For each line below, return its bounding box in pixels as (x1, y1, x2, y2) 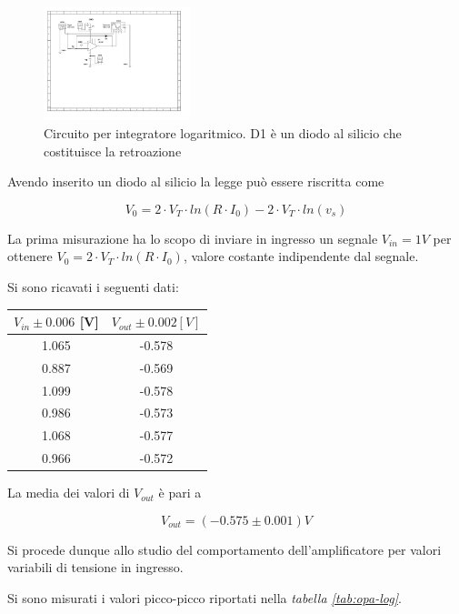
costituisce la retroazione (44, 141, 182, 160)
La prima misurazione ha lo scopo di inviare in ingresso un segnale (7, 228, 378, 247)
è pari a (158, 483, 202, 502)
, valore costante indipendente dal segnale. (183, 247, 419, 266)
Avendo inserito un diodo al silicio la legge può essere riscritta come (7, 172, 384, 191)
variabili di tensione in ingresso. (7, 558, 184, 577)
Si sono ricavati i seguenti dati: (7, 277, 179, 296)
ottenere (7, 247, 53, 266)
